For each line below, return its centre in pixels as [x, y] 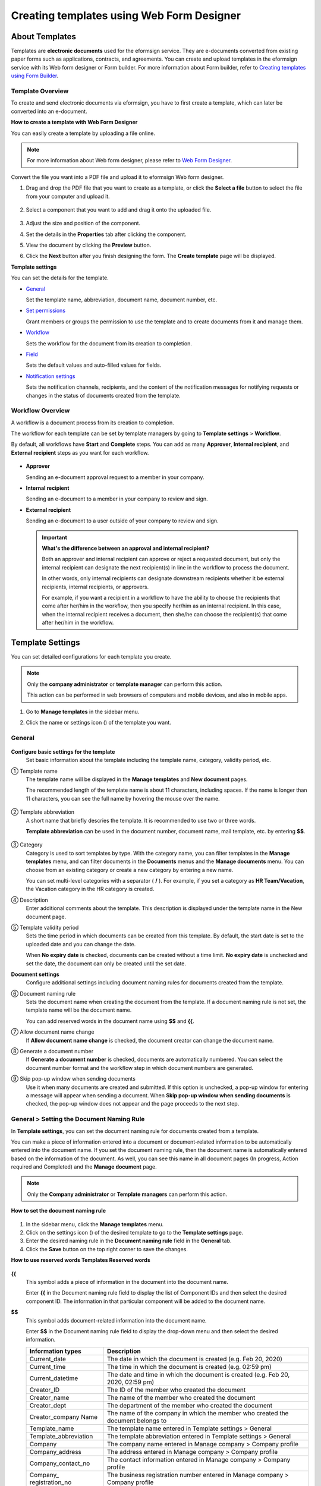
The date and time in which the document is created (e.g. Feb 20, [199, 1374]
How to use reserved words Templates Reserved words [81, 1260]
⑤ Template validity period [45, 927]
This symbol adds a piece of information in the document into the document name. [127, 1282]
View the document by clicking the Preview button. [89, 245]
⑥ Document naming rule [43, 993]
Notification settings [51, 376]
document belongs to [137, 1421]
